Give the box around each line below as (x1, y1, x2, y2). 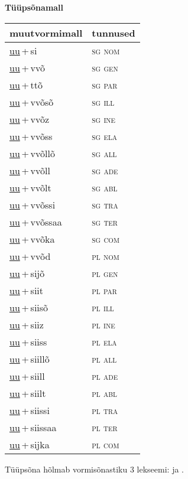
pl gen (92, 266, 118, 280)
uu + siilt (9, 386, 46, 400)
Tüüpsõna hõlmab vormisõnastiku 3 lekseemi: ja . (5, 462, 184, 475)
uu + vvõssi (9, 197, 56, 211)
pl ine (92, 317, 115, 331)
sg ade (92, 163, 118, 177)
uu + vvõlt (9, 180, 51, 194)
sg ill (92, 95, 115, 109)
